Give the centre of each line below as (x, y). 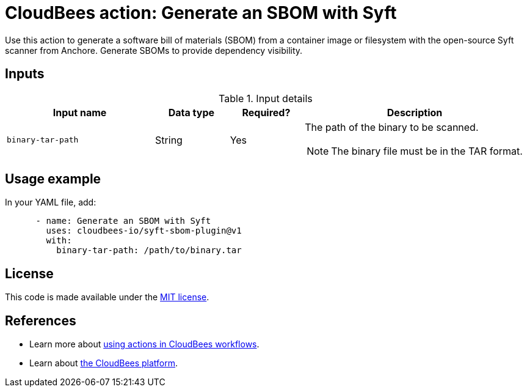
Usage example (53, 179)
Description (415, 112)
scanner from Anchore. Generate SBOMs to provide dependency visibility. (154, 50)
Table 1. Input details (266, 98)
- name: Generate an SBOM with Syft (123, 221)
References (41, 320)
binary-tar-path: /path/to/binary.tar (149, 250)
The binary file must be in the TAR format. (427, 151)
